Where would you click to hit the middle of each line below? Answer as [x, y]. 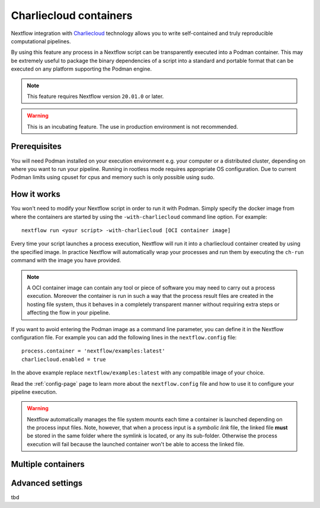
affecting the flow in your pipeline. [69, 313]
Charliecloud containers [72, 15]
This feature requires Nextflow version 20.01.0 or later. [95, 96]
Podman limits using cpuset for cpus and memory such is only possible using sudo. [113, 177]
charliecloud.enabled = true [64, 359]
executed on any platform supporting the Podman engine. [81, 69]
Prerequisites [36, 146]
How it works [36, 194]
